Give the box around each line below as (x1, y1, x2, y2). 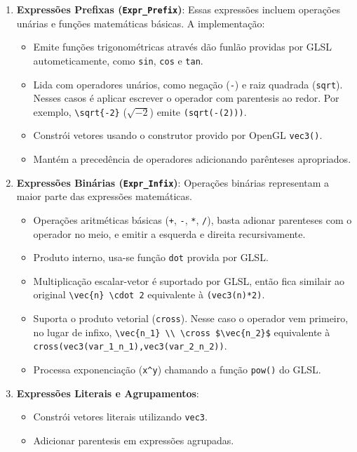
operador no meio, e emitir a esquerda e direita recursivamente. (33, 226, 306, 241)
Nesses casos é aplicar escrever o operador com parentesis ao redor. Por (33, 91, 339, 105)
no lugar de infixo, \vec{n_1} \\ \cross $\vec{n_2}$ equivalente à (33, 324, 330, 339)
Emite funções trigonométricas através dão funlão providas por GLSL (33, 39, 332, 54)
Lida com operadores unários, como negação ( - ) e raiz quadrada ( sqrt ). (33, 77, 343, 91)
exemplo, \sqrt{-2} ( (33, 104, 127, 119)
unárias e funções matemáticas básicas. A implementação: (16, 15, 265, 30)
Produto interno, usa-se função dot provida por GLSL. (33, 250, 269, 265)
